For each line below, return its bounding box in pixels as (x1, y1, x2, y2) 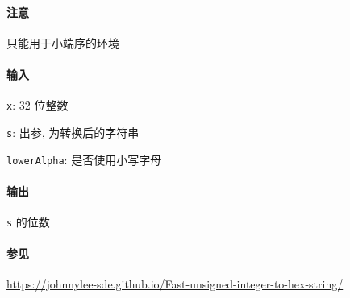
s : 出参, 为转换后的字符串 (6, 123, 140, 140)
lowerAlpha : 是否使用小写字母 (6, 151, 162, 168)
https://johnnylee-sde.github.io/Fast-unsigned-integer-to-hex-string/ (6, 275, 344, 292)
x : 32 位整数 (6, 97, 69, 114)
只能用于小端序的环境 (6, 34, 119, 51)
